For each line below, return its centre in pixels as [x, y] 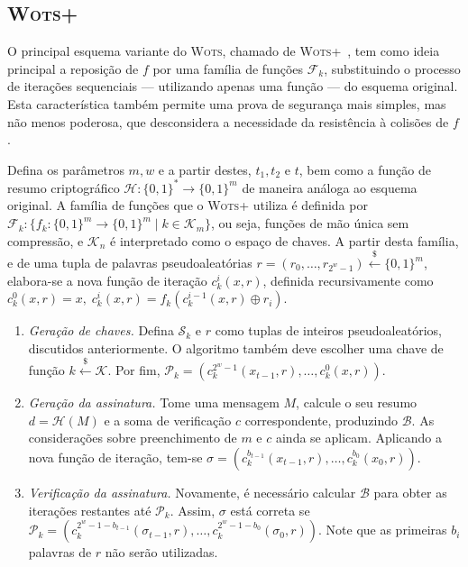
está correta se [270, 510]
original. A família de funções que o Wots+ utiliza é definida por [188, 205]
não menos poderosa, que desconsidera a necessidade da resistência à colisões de [228, 121]
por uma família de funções [228, 68]
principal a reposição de [73, 68]
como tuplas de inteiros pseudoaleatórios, [328, 330]
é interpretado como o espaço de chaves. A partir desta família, [284, 240]
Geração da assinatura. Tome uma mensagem [154, 402]
